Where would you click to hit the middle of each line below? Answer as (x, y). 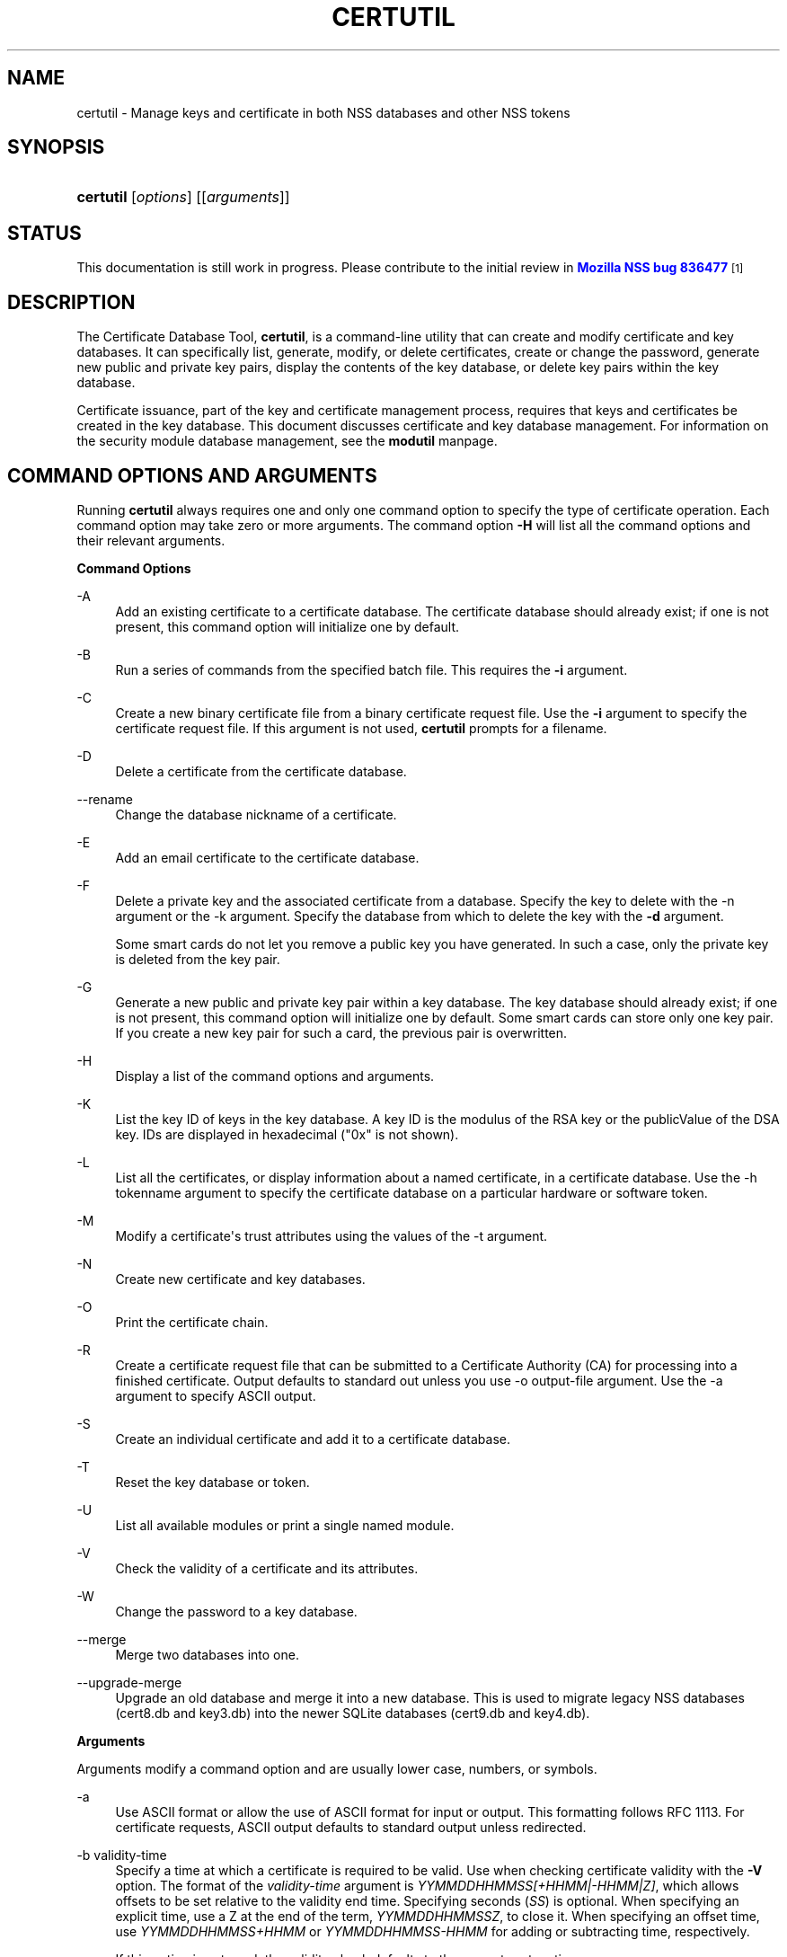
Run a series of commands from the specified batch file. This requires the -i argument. (371, 669)
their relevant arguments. (151, 540)
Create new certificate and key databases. (240, 1279)
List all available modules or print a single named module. (285, 1525)
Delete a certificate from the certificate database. (261, 771)
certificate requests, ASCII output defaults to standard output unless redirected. (351, 1827)
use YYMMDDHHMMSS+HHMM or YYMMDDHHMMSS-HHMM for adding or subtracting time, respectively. (433, 1931)
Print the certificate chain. (192, 1322)
